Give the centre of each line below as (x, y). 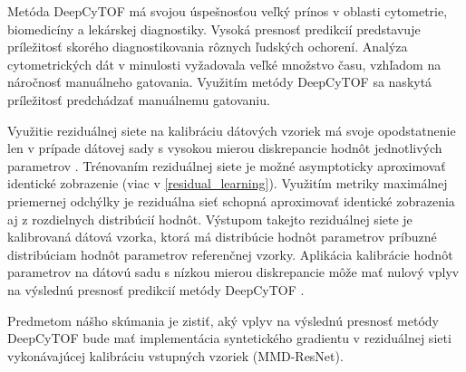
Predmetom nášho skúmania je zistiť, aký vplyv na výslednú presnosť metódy (223, 320)
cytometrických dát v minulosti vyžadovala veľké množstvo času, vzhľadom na (224, 64)
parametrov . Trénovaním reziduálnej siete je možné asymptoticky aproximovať (227, 165)
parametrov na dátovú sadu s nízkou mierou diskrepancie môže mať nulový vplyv (233, 272)
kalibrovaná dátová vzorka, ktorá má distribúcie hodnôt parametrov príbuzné (222, 237)
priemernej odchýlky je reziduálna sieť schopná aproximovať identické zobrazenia (231, 200)
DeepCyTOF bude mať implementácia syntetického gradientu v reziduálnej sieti (229, 338)
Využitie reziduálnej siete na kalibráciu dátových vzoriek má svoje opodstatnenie (232, 130)
